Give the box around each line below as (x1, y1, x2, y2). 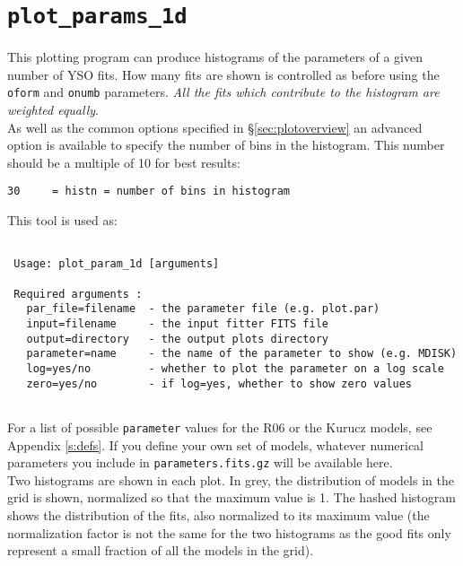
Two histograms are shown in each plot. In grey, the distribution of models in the (7, 470, 454, 489)
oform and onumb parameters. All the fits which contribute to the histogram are (7, 83, 440, 101)
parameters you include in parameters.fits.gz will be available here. (7, 453, 393, 472)
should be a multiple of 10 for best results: (7, 152, 240, 171)
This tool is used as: (7, 211, 118, 230)
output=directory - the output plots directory (26, 332, 328, 345)
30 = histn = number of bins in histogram (7, 185, 290, 198)
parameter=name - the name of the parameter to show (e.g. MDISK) (26, 347, 458, 361)
